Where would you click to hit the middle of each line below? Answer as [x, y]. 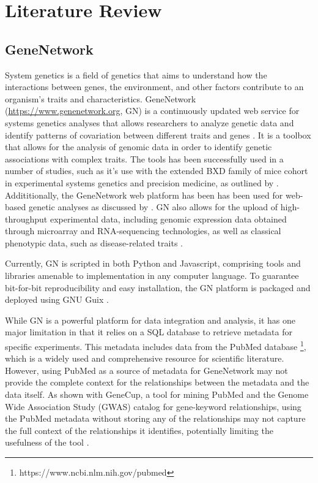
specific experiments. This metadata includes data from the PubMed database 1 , [156, 345]
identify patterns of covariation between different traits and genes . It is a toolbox [158, 135]
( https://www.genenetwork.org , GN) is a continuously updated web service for [152, 111]
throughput [26, 219]
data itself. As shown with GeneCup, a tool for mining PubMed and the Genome [157, 394]
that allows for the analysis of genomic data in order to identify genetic [139, 147]
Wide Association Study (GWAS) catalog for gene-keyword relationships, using [153, 406]
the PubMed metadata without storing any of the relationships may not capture [155, 418]
